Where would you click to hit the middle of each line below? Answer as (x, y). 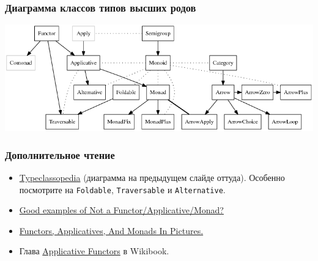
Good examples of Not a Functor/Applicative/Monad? (121, 210)
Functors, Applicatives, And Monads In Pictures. (111, 230)
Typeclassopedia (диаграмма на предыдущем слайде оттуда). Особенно (152, 178)
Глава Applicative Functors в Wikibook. (94, 251)
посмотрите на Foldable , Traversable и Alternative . (122, 189)
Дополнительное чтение (60, 154)
